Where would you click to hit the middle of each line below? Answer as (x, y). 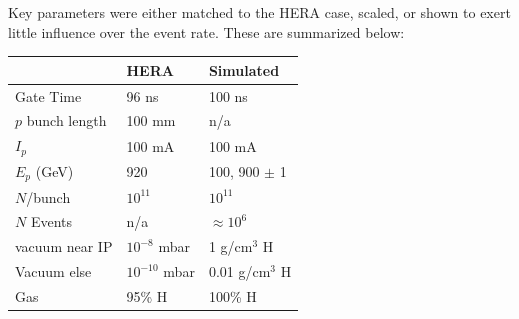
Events (51, 221)
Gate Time (48, 95)
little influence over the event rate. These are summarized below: (206, 31)
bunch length (66, 120)
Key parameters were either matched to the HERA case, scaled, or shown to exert (259, 12)
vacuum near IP (64, 246)
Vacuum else (53, 271)
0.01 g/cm (239, 271)
